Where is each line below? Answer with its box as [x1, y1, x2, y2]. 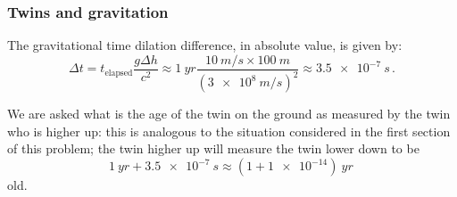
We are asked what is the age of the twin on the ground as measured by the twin [7, 104, 451, 123]
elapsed [104, 68, 133, 78]
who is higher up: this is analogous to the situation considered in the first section [7, 121, 451, 140]
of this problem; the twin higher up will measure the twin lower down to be [7, 139, 420, 158]
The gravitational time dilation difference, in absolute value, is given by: [7, 36, 403, 54]
